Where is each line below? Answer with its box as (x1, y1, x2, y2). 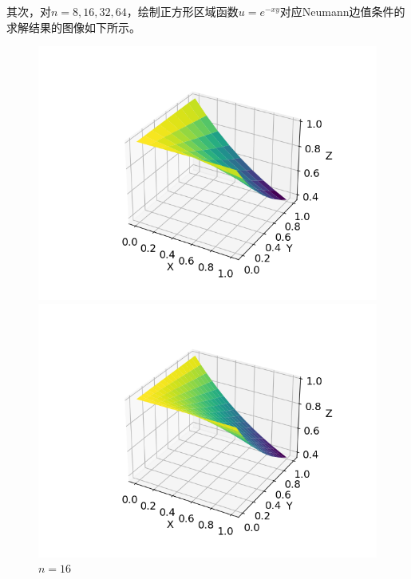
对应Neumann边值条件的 (279, 3, 405, 19)
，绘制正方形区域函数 (126, 3, 239, 19)
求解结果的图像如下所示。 (6, 18, 140, 35)
